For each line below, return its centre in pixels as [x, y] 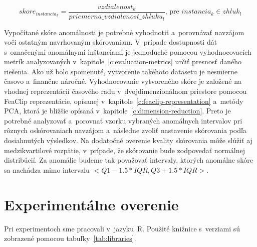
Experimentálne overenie [91, 204]
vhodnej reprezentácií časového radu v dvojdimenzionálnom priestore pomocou [125, 91]
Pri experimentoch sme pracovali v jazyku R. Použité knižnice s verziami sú [122, 228]
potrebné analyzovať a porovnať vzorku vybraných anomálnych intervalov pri [123, 120]
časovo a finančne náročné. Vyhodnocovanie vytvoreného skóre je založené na [123, 81]
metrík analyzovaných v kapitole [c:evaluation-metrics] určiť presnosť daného [123, 61]
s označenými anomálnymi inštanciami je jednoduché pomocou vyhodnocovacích [128, 51]
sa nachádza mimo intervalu [47, 169]
